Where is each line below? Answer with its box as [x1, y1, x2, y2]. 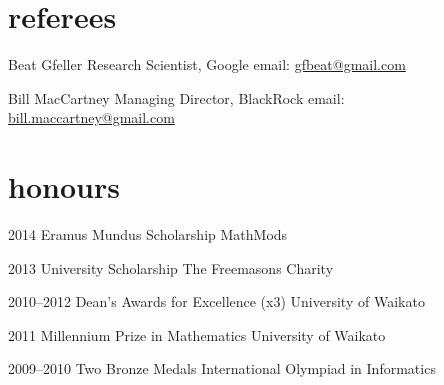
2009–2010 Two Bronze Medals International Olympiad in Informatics [8, 358, 436, 379]
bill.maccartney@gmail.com [8, 107, 175, 128]
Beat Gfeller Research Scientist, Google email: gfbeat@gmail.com [8, 54, 406, 75]
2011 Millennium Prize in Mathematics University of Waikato [8, 324, 386, 345]
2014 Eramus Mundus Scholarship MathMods [8, 224, 288, 245]
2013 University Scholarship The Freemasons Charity [8, 257, 334, 278]
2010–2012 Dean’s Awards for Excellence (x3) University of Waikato [8, 291, 425, 312]
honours [8, 166, 120, 207]
